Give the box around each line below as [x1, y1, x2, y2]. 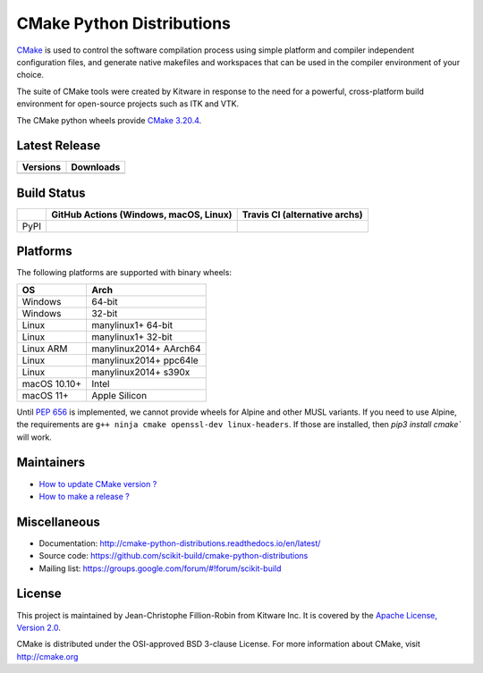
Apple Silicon [90, 389, 148, 401]
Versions [21, 161, 62, 173]
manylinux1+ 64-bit [90, 318, 174, 331]
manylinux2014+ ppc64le [90, 354, 199, 366]
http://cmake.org [16, 651, 79, 661]
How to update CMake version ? [38, 478, 157, 489]
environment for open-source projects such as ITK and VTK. [16, 98, 240, 109]
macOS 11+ [21, 389, 69, 401]
